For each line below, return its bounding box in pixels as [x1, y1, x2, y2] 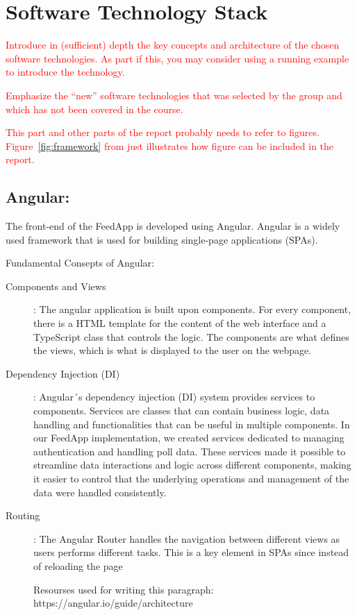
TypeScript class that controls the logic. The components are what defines [33, 329, 349, 344]
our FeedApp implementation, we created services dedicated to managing [33, 430, 344, 445]
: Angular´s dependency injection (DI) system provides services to [33, 389, 315, 404]
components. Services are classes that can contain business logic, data [33, 403, 330, 418]
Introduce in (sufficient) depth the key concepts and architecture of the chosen [6, 37, 340, 52]
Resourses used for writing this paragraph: [33, 582, 214, 596]
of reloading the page [33, 558, 123, 573]
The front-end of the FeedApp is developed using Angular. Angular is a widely [6, 219, 340, 233]
